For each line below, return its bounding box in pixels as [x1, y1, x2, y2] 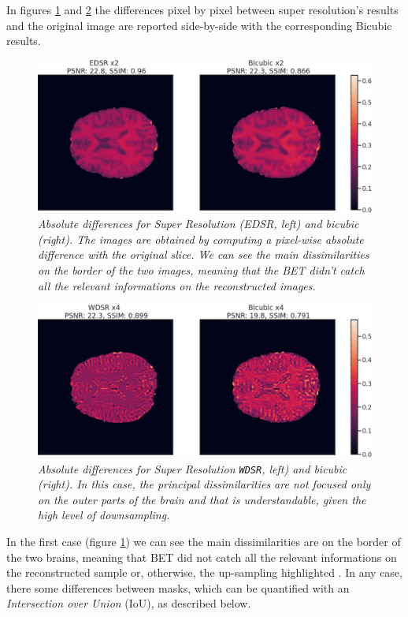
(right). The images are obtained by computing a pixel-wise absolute [38, 230, 364, 247]
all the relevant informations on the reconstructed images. [38, 277, 316, 294]
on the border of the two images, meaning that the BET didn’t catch [38, 261, 365, 278]
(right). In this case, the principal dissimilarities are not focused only [38, 476, 371, 492]
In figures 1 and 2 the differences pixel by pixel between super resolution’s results [6, 2, 399, 17]
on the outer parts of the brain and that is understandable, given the [38, 491, 366, 507]
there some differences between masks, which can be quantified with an [6, 579, 350, 596]
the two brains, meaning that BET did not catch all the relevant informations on [6, 548, 397, 565]
